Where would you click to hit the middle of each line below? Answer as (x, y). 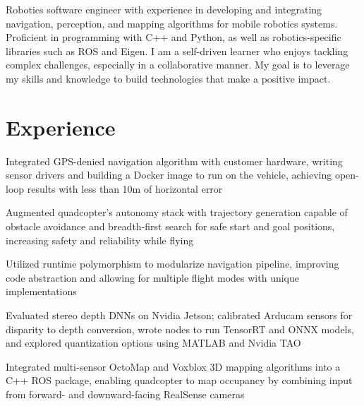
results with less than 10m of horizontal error (125, 188)
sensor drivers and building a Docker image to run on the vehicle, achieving (169, 175)
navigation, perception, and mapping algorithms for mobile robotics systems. (172, 23)
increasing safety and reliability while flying (100, 240)
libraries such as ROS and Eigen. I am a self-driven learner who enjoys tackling (177, 50)
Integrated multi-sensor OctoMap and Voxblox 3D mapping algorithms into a (173, 366)
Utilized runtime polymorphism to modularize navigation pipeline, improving (172, 264)
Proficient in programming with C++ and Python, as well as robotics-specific (174, 37)
